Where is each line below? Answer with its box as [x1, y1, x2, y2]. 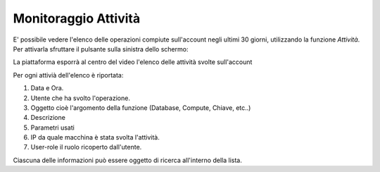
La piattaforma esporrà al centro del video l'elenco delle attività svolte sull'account [13, 58, 253, 66]
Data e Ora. [30, 84, 64, 92]
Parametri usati [30, 123, 75, 132]
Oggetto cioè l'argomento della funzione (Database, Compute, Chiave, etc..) [30, 103, 251, 112]
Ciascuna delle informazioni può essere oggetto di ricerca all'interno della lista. [13, 156, 242, 164]
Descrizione [30, 113, 66, 122]
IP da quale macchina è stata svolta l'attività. [30, 133, 160, 142]
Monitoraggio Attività [13, 11, 141, 26]
